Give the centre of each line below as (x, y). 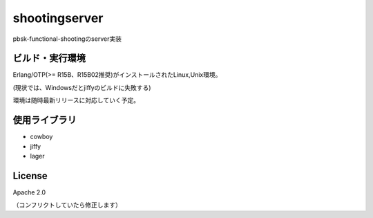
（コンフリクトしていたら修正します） (67, 205)
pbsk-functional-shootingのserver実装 (67, 39)
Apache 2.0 (29, 192)
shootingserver (58, 18)
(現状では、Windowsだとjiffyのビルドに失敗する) (82, 87)
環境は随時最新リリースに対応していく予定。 (76, 100)
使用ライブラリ (45, 120)
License (30, 175)
